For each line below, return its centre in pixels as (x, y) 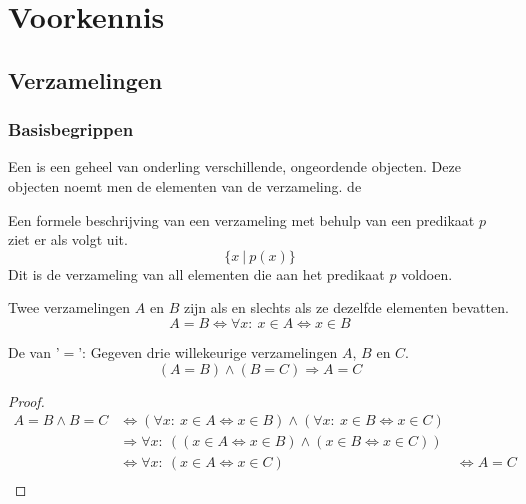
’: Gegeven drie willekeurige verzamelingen (208, 351)
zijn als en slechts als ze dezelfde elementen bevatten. (346, 307)
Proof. (26, 400)
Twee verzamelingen (69, 307)
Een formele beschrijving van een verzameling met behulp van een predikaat (241, 219)
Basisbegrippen (71, 129)
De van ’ (34, 351)
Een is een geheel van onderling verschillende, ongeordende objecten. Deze (234, 166)
